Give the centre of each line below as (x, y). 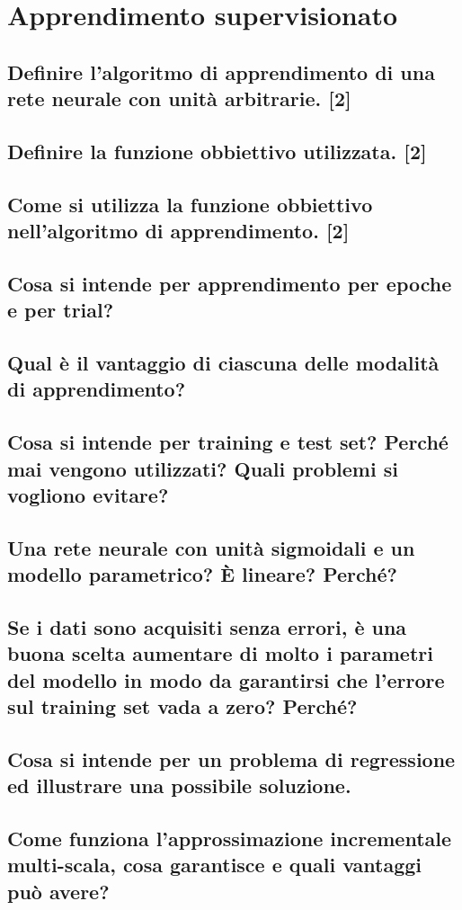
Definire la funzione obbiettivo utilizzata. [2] (217, 151)
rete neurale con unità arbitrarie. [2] (179, 98)
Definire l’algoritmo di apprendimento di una (221, 71)
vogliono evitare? (88, 495)
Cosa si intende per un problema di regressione (231, 758)
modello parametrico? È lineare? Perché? (203, 574)
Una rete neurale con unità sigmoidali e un (211, 547)
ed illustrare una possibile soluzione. (179, 785)
